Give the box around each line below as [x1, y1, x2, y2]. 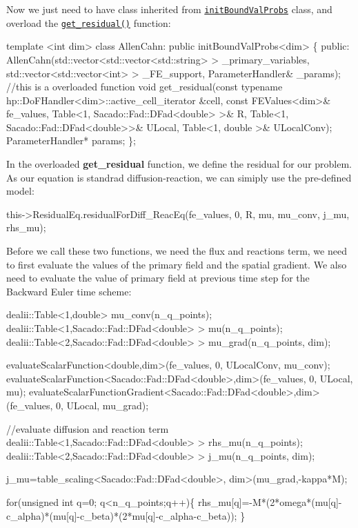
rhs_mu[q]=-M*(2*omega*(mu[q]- [197, 494, 342, 509]
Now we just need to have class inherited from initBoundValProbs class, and [6, 2, 332, 16]
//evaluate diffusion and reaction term [6, 421, 169, 436]
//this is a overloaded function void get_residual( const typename [6, 79, 283, 94]
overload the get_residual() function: [6, 15, 171, 30]
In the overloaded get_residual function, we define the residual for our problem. [6, 157, 352, 171]
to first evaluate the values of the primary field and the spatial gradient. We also [6, 257, 347, 271]
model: [6, 184, 34, 198]
